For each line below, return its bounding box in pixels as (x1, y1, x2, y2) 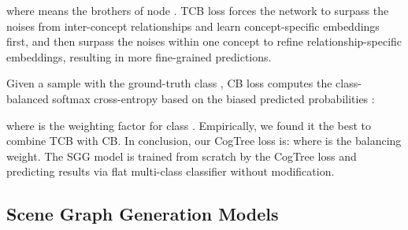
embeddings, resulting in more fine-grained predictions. (6, 48, 272, 65)
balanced (6, 90, 49, 106)
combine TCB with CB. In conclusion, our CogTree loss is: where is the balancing (6, 132, 402, 149)
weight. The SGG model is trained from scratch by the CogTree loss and (6, 147, 357, 164)
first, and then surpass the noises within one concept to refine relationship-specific (6, 33, 402, 50)
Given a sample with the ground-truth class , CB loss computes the (6, 75, 332, 91)
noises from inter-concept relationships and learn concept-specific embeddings (6, 17, 380, 34)
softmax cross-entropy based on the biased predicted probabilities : (52, 90, 375, 106)
